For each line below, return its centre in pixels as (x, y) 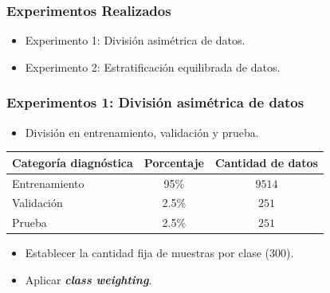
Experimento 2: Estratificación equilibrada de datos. (153, 66)
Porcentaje (174, 162)
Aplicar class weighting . (88, 279)
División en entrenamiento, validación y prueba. (142, 132)
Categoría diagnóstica (73, 162)
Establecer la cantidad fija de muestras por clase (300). (159, 253)
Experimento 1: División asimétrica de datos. (135, 40)
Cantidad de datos (266, 162)
